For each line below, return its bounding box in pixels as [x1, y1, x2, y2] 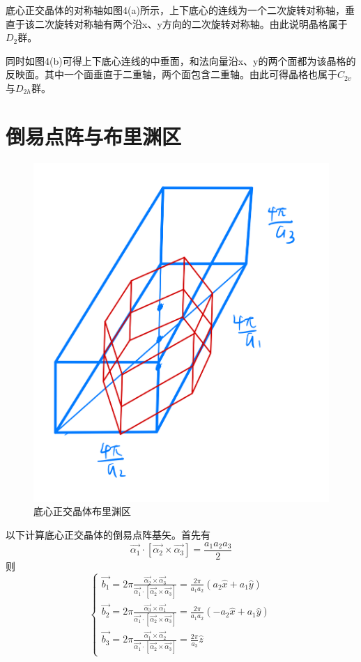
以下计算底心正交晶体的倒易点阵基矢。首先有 [6, 528, 210, 542]
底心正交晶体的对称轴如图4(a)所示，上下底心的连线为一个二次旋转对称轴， [6, 3, 345, 17]
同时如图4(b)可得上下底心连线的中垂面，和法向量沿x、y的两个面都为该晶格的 [6, 53, 356, 68]
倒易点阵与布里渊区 [6, 121, 182, 150]
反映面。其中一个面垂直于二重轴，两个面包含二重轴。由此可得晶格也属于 [6, 67, 337, 82]
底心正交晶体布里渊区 [33, 504, 131, 518]
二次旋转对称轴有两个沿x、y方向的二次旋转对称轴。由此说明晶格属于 [34, 16, 348, 31]
